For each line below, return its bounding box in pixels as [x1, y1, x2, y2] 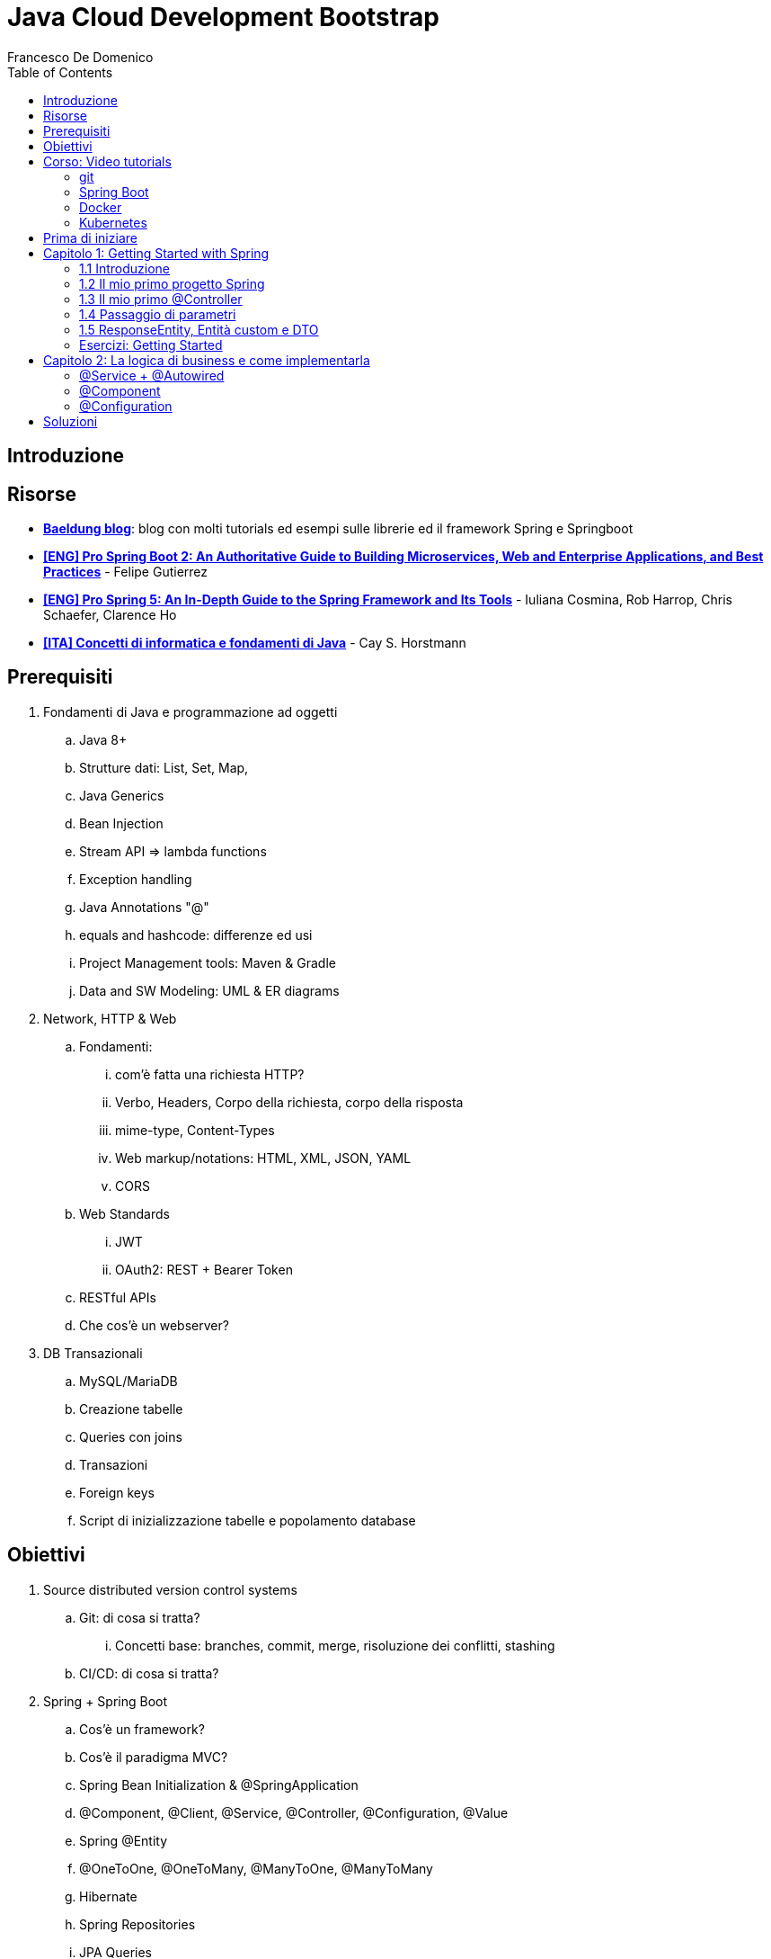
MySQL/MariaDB [79, 1373, 178, 1389]
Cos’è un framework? [79, 1721, 205, 1737]
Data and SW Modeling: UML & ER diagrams [79, 982, 340, 998]
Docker [79, 199, 122, 215]
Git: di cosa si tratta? [79, 1609, 200, 1625]
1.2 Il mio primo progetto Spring [79, 275, 265, 291]
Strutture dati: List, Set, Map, [79, 759, 249, 775]
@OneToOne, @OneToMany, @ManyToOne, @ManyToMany [79, 1860, 433, 1876]
